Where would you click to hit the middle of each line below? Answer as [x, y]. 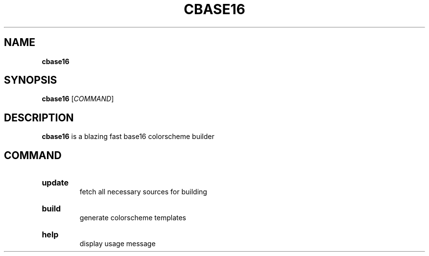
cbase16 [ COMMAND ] [78, 99]
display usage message [118, 244]
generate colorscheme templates [133, 218]
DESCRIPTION [39, 117]
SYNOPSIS [31, 80]
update [55, 183]
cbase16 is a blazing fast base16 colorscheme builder [128, 137]
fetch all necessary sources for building [143, 192]
